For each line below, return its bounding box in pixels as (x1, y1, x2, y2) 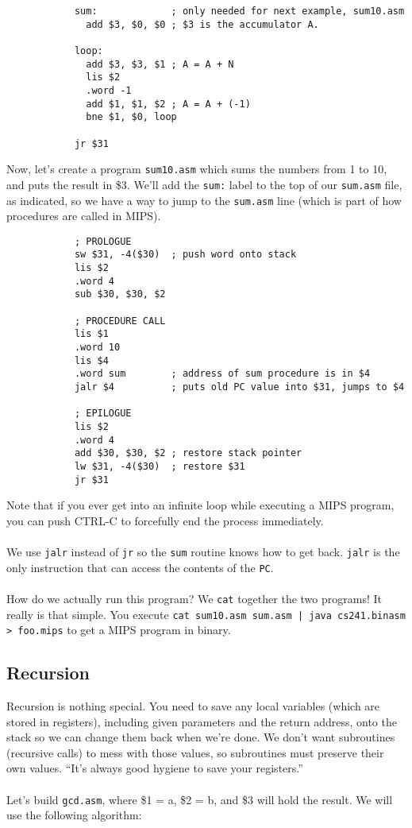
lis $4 (74, 354, 109, 366)
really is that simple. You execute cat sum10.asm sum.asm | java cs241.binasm (6, 606, 406, 622)
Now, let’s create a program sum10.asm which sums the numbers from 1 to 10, (6, 161, 387, 177)
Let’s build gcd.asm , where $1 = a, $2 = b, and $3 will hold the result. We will (6, 791, 393, 807)
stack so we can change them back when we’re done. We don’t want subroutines (6, 729, 395, 745)
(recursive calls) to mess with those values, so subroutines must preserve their (6, 744, 384, 760)
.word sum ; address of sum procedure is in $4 (74, 368, 371, 380)
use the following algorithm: (6, 807, 142, 823)
